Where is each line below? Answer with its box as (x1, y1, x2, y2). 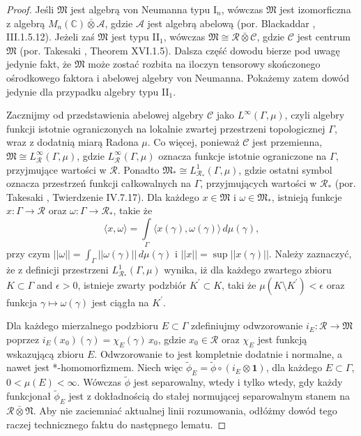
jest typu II (111, 29, 160, 44)
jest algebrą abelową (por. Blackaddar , (147, 15, 316, 30)
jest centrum (297, 29, 351, 44)
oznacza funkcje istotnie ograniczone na (158, 148, 327, 163)
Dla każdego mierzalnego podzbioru (6, 318, 159, 333)
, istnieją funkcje (271, 189, 342, 204)
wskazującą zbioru (6, 346, 84, 361)
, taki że (222, 277, 256, 292)
